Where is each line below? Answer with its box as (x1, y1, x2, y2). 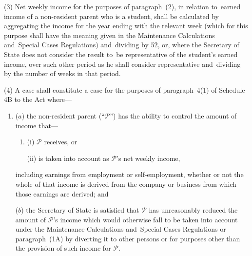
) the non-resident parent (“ (21, 110, 105, 120)
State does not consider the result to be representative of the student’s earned (4, 49, 238, 59)
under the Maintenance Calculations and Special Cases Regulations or (15, 224, 226, 234)
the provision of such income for (15, 243, 111, 253)
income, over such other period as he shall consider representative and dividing (4, 59, 241, 69)
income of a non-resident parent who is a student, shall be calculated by (4, 11, 219, 21)
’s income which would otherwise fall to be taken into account (53, 214, 238, 224)
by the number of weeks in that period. (4, 68, 121, 79)
